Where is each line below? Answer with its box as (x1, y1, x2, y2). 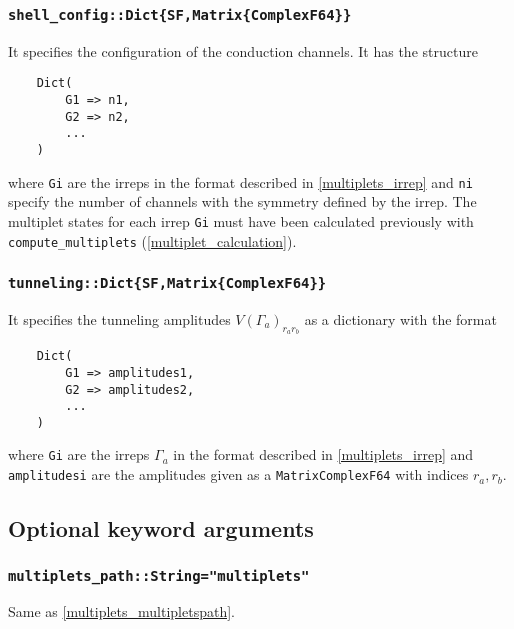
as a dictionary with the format (304, 309, 497, 329)
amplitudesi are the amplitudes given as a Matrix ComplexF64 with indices (8, 464, 469, 485)
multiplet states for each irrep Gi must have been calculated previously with (8, 210, 474, 231)
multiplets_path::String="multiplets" (8, 567, 310, 584)
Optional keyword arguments (8, 513, 314, 544)
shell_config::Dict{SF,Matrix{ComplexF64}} (8, 6, 352, 23)
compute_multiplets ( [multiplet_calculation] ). (8, 230, 297, 251)
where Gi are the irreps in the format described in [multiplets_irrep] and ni (8, 171, 473, 192)
